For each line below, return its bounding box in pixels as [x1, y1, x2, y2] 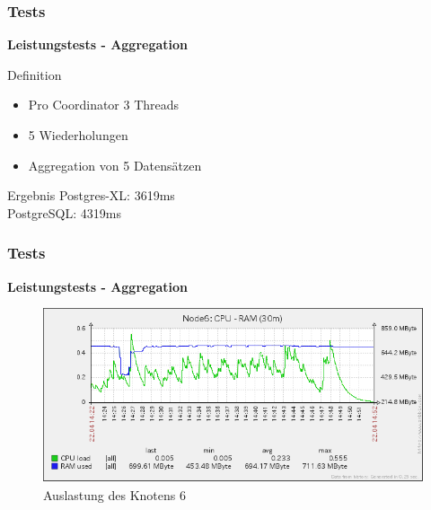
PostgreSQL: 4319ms [7, 203, 121, 222]
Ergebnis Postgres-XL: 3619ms [7, 186, 175, 205]
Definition [7, 65, 62, 84]
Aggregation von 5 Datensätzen [28, 155, 202, 174]
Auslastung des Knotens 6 [43, 485, 186, 504]
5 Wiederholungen [28, 126, 128, 144]
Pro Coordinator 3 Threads [28, 95, 180, 114]
